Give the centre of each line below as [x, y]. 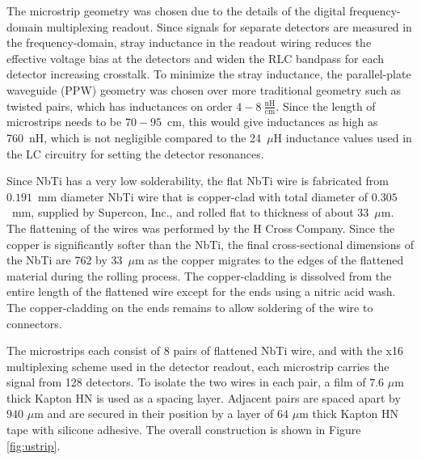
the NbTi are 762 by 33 [65, 260]
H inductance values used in [343, 137]
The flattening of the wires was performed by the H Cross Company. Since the [201, 228]
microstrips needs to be [64, 122]
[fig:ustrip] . [34, 445]
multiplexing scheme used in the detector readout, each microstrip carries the [198, 366]
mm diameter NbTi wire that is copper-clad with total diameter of [203, 196]
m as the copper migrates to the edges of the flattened [269, 260]
